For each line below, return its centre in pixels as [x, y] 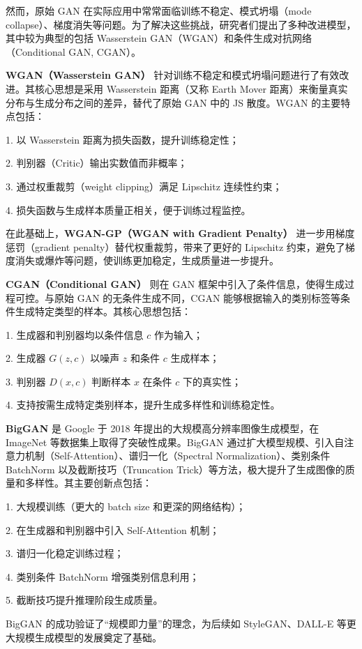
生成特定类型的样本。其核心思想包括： [103, 311]
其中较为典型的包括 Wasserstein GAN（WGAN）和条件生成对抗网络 [159, 38]
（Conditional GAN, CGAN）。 [73, 51]
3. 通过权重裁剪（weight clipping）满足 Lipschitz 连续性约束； [144, 186]
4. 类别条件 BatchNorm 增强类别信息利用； [103, 576]
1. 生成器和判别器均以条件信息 [75, 334]
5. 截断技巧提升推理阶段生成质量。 [84, 600]
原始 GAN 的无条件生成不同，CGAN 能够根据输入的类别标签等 [197, 297]
